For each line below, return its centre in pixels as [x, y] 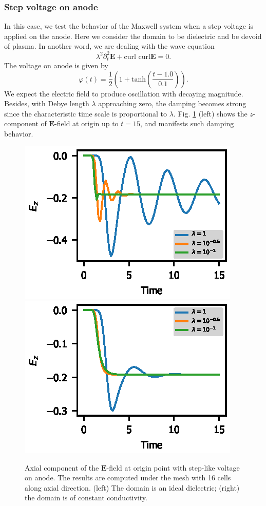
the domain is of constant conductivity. [86, 498]
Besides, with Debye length [47, 103]
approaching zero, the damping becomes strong [172, 103]
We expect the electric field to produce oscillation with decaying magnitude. [124, 93]
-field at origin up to [87, 123]
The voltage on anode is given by [56, 65]
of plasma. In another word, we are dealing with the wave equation [109, 46]
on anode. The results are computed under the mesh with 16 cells [128, 478]
